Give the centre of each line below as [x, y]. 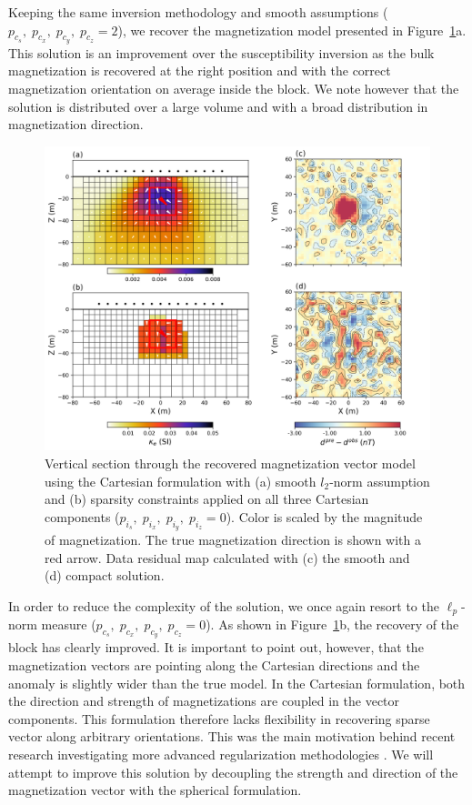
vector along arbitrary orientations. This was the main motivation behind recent [232, 736]
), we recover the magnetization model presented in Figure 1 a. [292, 30]
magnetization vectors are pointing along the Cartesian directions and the [214, 664]
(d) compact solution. [105, 575]
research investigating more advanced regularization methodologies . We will [221, 754]
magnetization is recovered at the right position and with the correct [200, 70]
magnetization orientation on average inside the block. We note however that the [234, 88]
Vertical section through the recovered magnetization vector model [230, 463]
